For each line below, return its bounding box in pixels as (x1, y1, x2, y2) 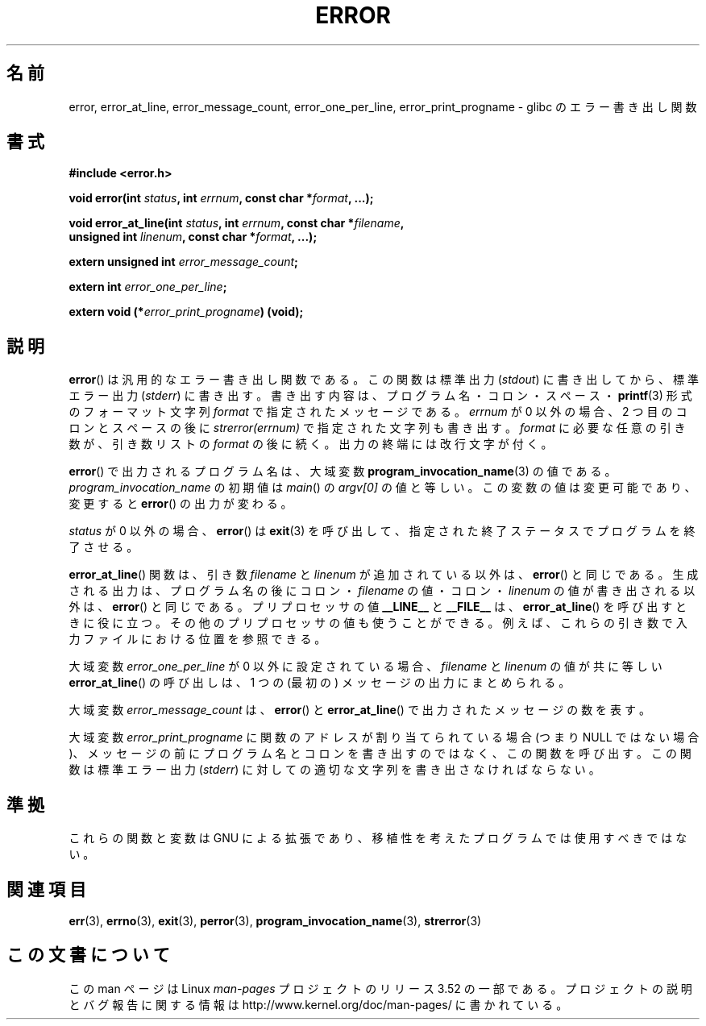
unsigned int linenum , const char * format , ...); (69, 230, 318, 244)
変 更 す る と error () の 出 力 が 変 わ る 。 (69, 496, 293, 511)
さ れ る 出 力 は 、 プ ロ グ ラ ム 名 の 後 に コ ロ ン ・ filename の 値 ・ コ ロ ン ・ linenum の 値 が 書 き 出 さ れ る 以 (69, 584, 696, 598)
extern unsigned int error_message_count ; (69, 255, 298, 269)
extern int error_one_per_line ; (69, 280, 227, 294)
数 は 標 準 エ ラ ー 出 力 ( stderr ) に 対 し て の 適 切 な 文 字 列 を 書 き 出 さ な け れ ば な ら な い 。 (69, 762, 600, 777)
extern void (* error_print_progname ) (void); (69, 305, 304, 319)
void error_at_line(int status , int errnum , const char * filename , (69, 216, 405, 231)
